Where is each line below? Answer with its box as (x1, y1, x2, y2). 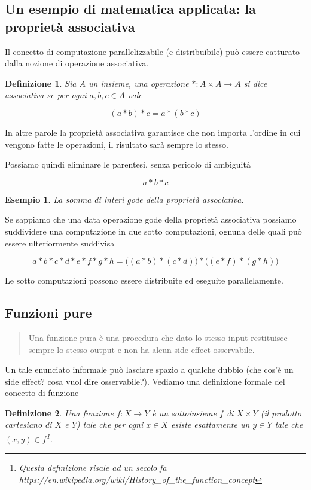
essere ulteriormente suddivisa (5, 236, 115, 249)
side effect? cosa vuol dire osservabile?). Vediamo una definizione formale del (5, 375, 285, 387)
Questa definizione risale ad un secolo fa (19, 461, 167, 474)
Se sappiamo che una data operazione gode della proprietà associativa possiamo (5, 213, 297, 226)
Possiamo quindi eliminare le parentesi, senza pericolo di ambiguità (5, 158, 251, 171)
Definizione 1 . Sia (5, 77, 77, 89)
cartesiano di (5, 418, 52, 431)
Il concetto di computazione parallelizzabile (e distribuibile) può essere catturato (5, 45, 300, 57)
